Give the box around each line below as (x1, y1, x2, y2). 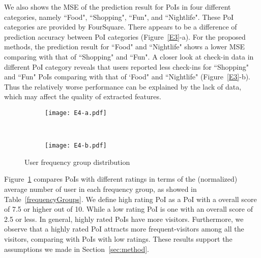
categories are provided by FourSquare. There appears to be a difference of (4, 21, 237, 32)
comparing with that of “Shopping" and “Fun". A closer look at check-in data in (4, 51, 254, 62)
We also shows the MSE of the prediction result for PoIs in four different (4, 2, 231, 12)
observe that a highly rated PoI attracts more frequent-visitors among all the (4, 223, 244, 234)
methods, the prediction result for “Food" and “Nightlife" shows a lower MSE (4, 41, 245, 52)
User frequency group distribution (24, 156, 130, 167)
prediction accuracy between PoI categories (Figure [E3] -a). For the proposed (4, 31, 246, 42)
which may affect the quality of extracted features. (4, 91, 161, 102)
